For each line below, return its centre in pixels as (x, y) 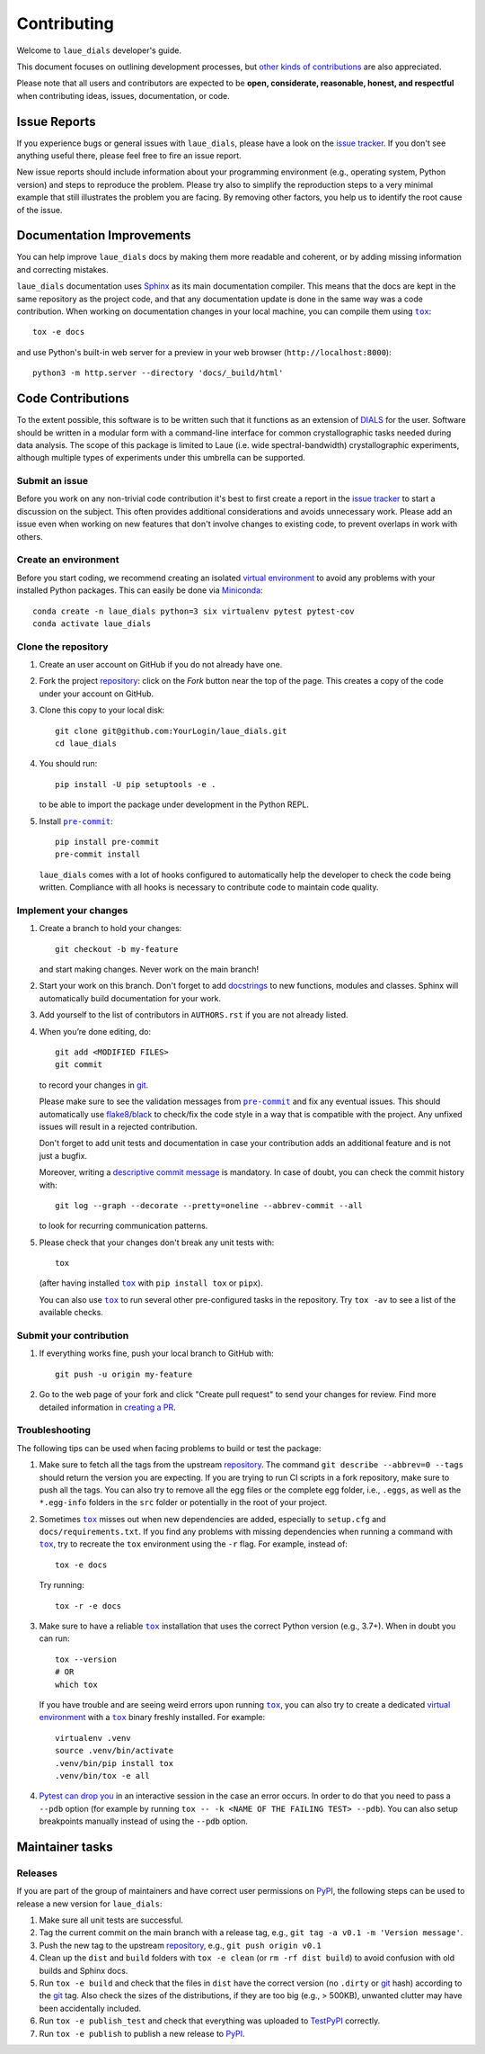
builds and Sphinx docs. (84, 1970)
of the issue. (40, 210)
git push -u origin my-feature (124, 1374)
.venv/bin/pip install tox (115, 1763)
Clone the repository (62, 646)
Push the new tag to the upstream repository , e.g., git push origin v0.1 (181, 1945)
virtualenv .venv (93, 1738)
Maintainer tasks (65, 1847)
